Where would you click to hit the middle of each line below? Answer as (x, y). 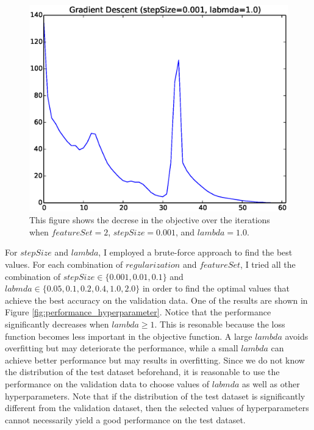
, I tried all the (268, 264)
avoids (297, 336)
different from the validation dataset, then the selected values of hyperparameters (157, 408)
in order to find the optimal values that (216, 288)
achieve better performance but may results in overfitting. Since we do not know (155, 360)
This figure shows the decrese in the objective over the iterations (150, 220)
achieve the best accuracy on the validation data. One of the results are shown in (156, 300)
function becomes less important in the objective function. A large (129, 336)
